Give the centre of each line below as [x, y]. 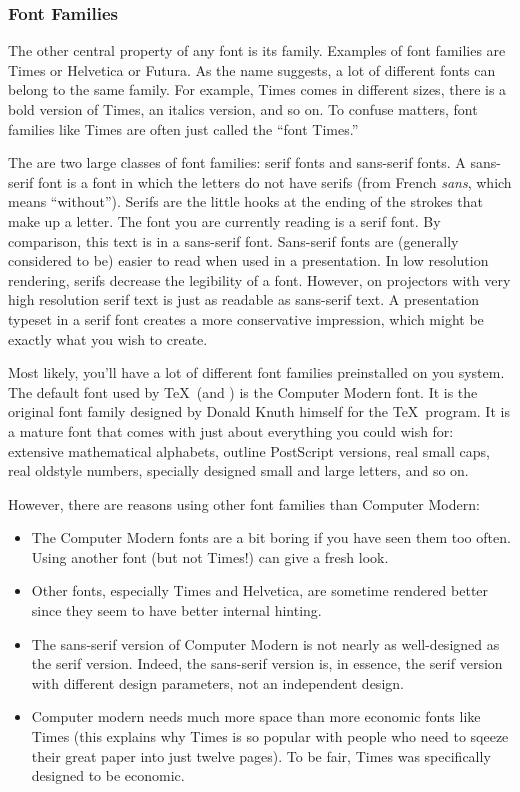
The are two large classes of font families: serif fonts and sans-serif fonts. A [237, 162]
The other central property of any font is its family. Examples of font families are [257, 50]
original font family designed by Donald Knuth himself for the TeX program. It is [259, 411]
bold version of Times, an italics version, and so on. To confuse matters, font [243, 109]
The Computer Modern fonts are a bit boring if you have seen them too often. [271, 537]
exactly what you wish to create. [108, 338]
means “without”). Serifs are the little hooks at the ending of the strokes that [245, 201]
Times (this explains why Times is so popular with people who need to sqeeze [270, 736]
